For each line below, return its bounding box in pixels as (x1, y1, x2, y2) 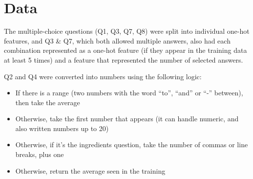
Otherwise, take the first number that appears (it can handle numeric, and (15, 113, 239, 124)
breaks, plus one (15, 149, 64, 159)
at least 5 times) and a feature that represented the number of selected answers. (4, 54, 243, 65)
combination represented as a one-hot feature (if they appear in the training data (4, 45, 247, 55)
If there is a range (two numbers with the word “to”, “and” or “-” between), (15, 88, 243, 98)
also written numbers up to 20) (15, 123, 109, 133)
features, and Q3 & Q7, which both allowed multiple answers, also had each (4, 35, 231, 45)
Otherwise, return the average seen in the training (15, 165, 166, 176)
